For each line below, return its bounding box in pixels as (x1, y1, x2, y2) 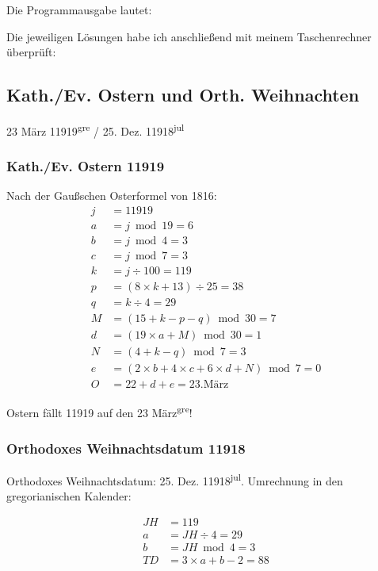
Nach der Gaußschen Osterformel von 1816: (6, 187, 217, 204)
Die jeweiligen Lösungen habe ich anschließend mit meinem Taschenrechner (6, 28, 372, 44)
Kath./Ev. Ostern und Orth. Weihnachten (6, 82, 360, 107)
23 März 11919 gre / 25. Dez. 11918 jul (6, 120, 185, 139)
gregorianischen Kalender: (6, 488, 132, 504)
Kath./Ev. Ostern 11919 (6, 156, 165, 176)
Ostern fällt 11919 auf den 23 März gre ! (6, 402, 193, 421)
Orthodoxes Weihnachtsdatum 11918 (6, 438, 246, 458)
